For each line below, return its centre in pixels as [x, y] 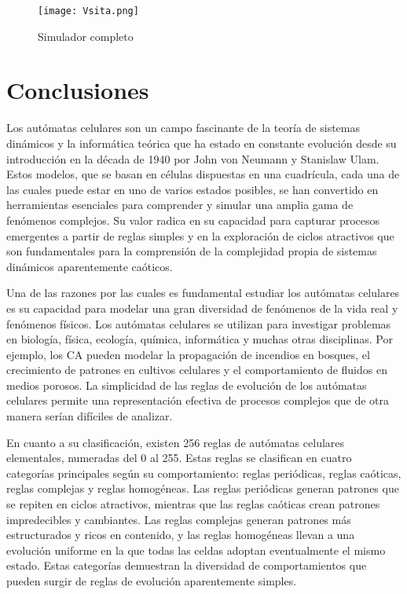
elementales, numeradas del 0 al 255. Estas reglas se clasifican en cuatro [179, 458]
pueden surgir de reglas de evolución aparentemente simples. [152, 581]
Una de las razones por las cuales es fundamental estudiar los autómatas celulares [203, 293]
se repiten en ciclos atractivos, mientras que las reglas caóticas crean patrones [193, 504]
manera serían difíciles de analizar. [90, 416]
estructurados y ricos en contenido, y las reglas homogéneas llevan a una [181, 535]
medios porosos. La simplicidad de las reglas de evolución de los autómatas [187, 385]
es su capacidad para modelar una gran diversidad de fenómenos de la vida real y [202, 308]
